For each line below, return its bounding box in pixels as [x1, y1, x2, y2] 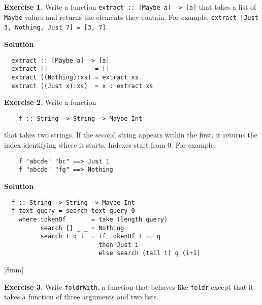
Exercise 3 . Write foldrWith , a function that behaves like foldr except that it [4, 281, 254, 292]
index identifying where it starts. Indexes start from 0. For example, [4, 140, 216, 150]
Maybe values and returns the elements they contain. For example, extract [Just [4, 11, 258, 22]
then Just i [99, 241, 139, 248]
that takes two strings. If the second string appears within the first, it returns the [4, 129, 258, 140]
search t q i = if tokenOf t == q [40, 233, 160, 240]
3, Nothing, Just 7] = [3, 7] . [4, 21, 108, 32]
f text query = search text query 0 [11, 207, 135, 215]
